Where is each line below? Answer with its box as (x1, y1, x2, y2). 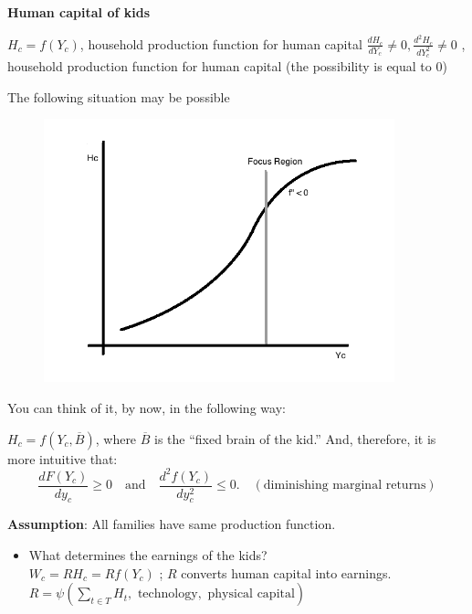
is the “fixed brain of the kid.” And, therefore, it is (154, 429, 436, 448)
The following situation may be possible (7, 87, 230, 106)
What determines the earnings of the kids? (28, 545, 267, 565)
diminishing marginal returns (263, 479, 426, 492)
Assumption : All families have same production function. (7, 514, 336, 534)
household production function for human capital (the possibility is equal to (7, 57, 432, 76)
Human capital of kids (7, 3, 150, 21)
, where (95, 429, 137, 448)
